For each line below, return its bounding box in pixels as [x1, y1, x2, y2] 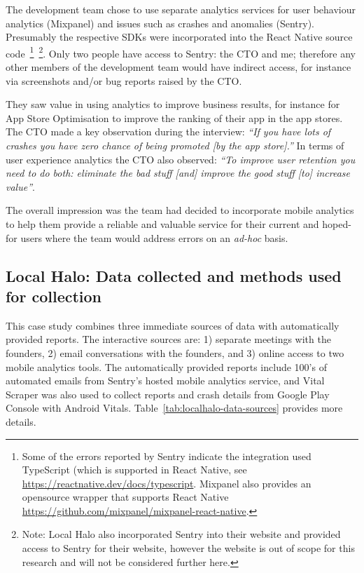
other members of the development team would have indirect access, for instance [6, 60, 351, 74]
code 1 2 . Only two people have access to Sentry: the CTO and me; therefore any [6, 43, 356, 60]
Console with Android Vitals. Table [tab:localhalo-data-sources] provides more [6, 400, 343, 415]
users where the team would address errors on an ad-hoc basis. [20, 230, 288, 245]
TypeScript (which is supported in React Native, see [22, 462, 247, 477]
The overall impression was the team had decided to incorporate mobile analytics [6, 203, 354, 217]
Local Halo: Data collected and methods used [6, 264, 342, 286]
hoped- [322, 216, 351, 231]
